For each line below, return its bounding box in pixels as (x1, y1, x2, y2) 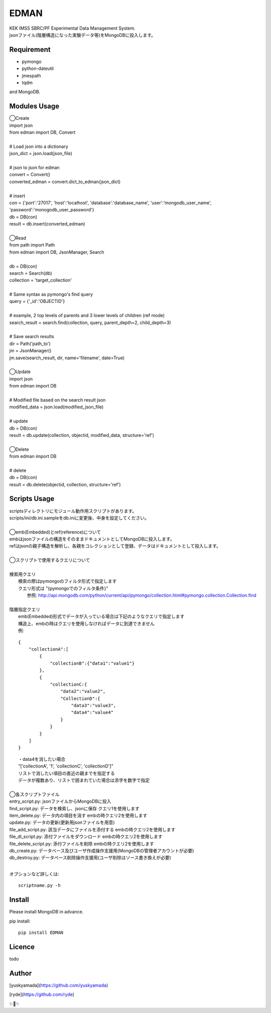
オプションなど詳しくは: (9, 871, 60, 877)
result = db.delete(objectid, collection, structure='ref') (9, 481, 121, 488)
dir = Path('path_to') (9, 340, 51, 347)
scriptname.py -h (18, 883, 61, 888)
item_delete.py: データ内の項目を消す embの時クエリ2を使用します (9, 812, 148, 818)
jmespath (22, 72, 41, 79)
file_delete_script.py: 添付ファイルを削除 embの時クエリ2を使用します (9, 840, 154, 846)
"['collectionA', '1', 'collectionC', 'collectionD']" (18, 763, 114, 769)
